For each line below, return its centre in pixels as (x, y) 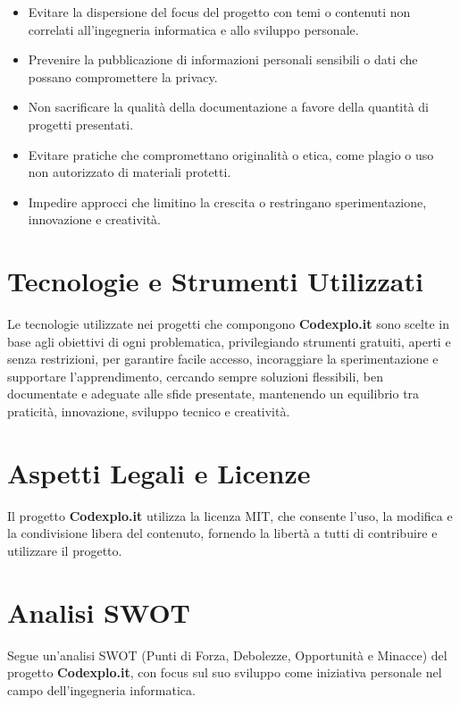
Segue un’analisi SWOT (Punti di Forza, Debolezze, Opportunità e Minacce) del (227, 655)
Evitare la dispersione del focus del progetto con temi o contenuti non (219, 12)
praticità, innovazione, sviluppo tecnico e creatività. (149, 411)
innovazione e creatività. (95, 219)
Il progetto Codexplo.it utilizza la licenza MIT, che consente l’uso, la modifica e (230, 515)
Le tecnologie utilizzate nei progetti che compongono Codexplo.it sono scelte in (228, 324)
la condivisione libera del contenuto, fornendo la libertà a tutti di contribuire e (222, 533)
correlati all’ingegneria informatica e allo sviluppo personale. (193, 29)
